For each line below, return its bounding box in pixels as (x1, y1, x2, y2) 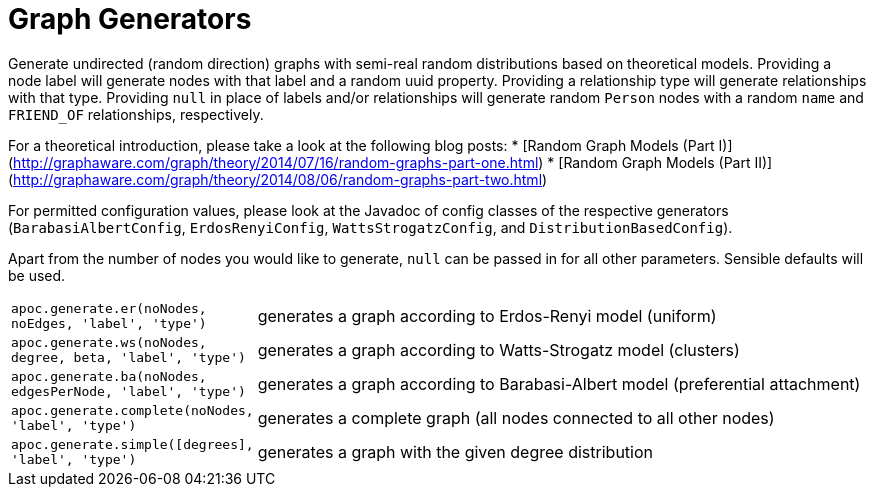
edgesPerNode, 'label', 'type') (11, 383, 246, 399)
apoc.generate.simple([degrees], (11, 436, 254, 452)
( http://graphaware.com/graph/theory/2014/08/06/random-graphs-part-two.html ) (8, 170, 548, 188)
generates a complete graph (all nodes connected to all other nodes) (257, 407, 775, 428)
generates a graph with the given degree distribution (257, 441, 653, 462)
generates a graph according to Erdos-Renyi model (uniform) (257, 305, 717, 326)
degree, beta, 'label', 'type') (11, 349, 246, 365)
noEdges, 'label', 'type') (11, 315, 207, 331)
